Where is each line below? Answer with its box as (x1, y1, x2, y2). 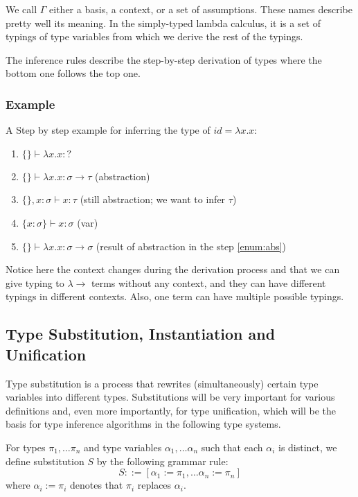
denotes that (69, 478, 123, 492)
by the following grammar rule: (96, 453, 229, 468)
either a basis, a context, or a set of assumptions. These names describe (49, 2, 352, 16)
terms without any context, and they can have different (91, 275, 326, 290)
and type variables (84, 439, 162, 454)
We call (6, 2, 37, 16)
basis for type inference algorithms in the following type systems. (6, 417, 281, 431)
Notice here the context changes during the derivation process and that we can (6, 262, 340, 277)
